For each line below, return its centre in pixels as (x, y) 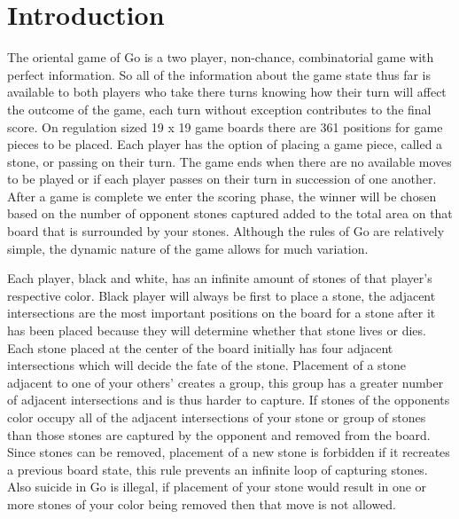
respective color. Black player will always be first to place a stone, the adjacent (222, 295)
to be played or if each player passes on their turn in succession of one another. (222, 179)
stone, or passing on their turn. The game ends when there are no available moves (229, 161)
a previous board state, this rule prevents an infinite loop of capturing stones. (218, 469)
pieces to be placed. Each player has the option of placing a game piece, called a (225, 144)
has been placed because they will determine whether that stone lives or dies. (217, 330)
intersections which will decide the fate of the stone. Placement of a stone (207, 365)
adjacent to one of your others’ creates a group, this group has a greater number (226, 382)
